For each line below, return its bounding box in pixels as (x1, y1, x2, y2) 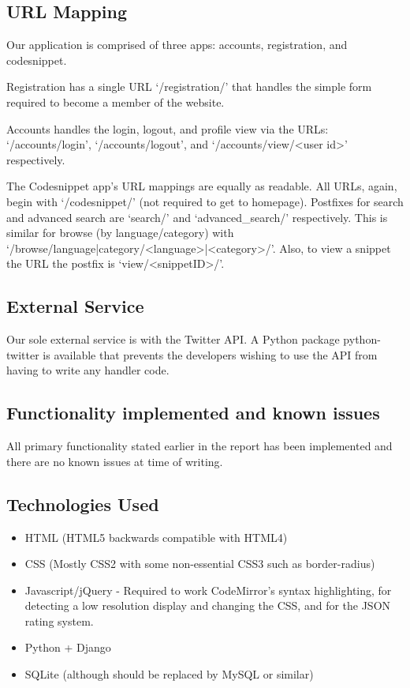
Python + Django (24, 639, 111, 656)
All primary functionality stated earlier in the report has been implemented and (6, 438, 393, 454)
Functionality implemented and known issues (6, 400, 380, 425)
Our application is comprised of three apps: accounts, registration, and (6, 36, 348, 53)
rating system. (24, 612, 94, 629)
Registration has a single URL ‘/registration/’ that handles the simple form (6, 78, 372, 95)
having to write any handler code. (6, 362, 170, 378)
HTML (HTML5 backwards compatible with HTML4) (24, 528, 288, 545)
